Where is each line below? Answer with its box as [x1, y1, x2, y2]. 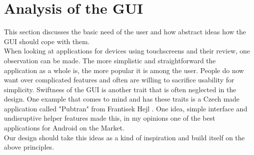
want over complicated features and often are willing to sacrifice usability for [4, 75, 234, 85]
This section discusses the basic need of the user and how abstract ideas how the [4, 26, 246, 37]
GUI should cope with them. [4, 36, 90, 46]
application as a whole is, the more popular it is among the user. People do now [4, 65, 244, 75]
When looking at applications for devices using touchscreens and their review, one [4, 46, 250, 56]
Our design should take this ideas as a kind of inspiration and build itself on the [4, 132, 245, 142]
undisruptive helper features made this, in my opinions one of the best [4, 113, 215, 123]
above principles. [4, 142, 54, 152]
